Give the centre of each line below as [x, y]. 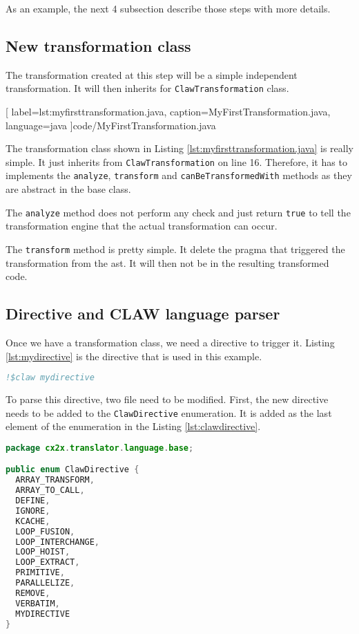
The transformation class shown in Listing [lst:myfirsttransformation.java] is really [179, 148]
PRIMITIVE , [40, 573]
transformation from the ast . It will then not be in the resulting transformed [167, 262]
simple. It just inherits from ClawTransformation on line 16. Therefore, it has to [176, 161]
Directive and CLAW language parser [143, 314]
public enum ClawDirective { [72, 470]
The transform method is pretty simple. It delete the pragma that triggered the [175, 249]
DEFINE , [33, 501]
